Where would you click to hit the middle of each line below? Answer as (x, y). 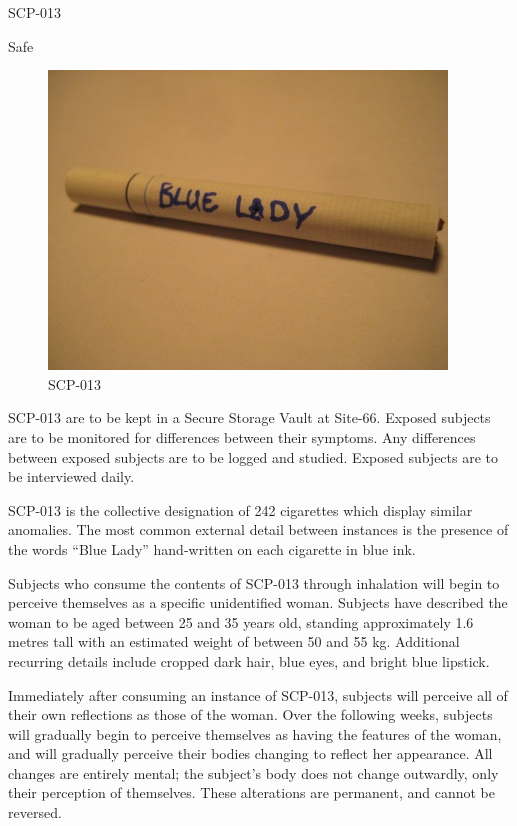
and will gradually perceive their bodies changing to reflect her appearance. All (250, 753)
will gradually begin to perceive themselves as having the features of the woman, (255, 733)
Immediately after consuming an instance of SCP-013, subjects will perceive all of (258, 694)
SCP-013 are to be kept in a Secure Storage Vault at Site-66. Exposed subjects (249, 417)
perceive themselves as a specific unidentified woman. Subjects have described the (258, 602)
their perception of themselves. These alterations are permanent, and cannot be (251, 792)
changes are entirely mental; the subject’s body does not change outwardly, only (253, 772)
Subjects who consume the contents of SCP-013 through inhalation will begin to (254, 582)
